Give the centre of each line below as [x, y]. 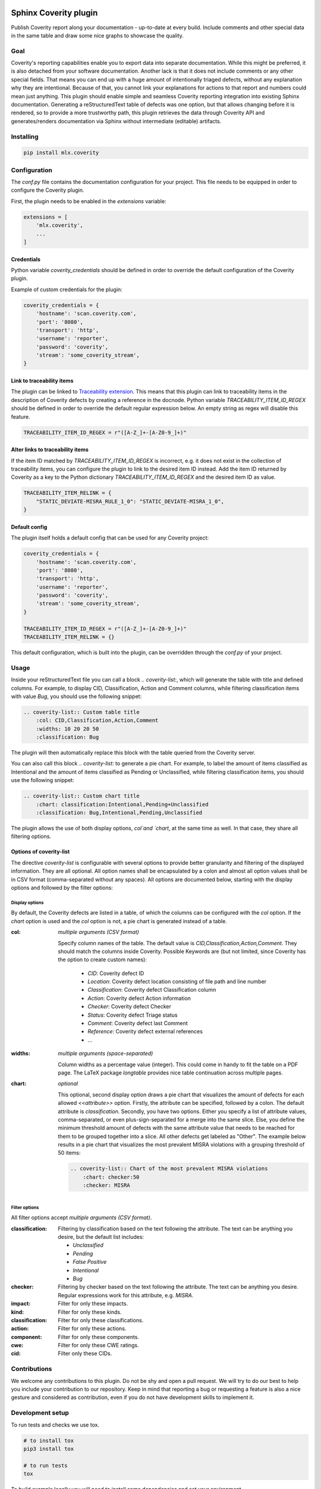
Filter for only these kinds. [90, 1312]
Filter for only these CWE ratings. [98, 1345]
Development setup [40, 1413]
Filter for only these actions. [92, 1329]
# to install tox [49, 1440]
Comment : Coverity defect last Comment [138, 1023]
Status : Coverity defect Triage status [133, 1015]
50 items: [69, 1153]
